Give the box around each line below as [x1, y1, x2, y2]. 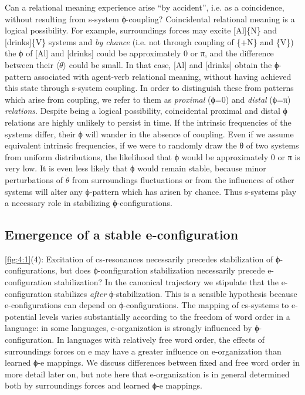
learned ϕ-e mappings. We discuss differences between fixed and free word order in [5, 356, 300, 369]
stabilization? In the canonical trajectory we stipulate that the [54, 276, 279, 288]
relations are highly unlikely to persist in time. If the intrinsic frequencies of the [5, 116, 292, 128]
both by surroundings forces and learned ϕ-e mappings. [5, 379, 202, 391]
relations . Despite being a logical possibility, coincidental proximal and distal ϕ [5, 104, 287, 117]
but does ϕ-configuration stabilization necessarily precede [60, 264, 265, 276]
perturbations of [5, 173, 63, 185]
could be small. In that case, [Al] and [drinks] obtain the [69, 58, 272, 70]
